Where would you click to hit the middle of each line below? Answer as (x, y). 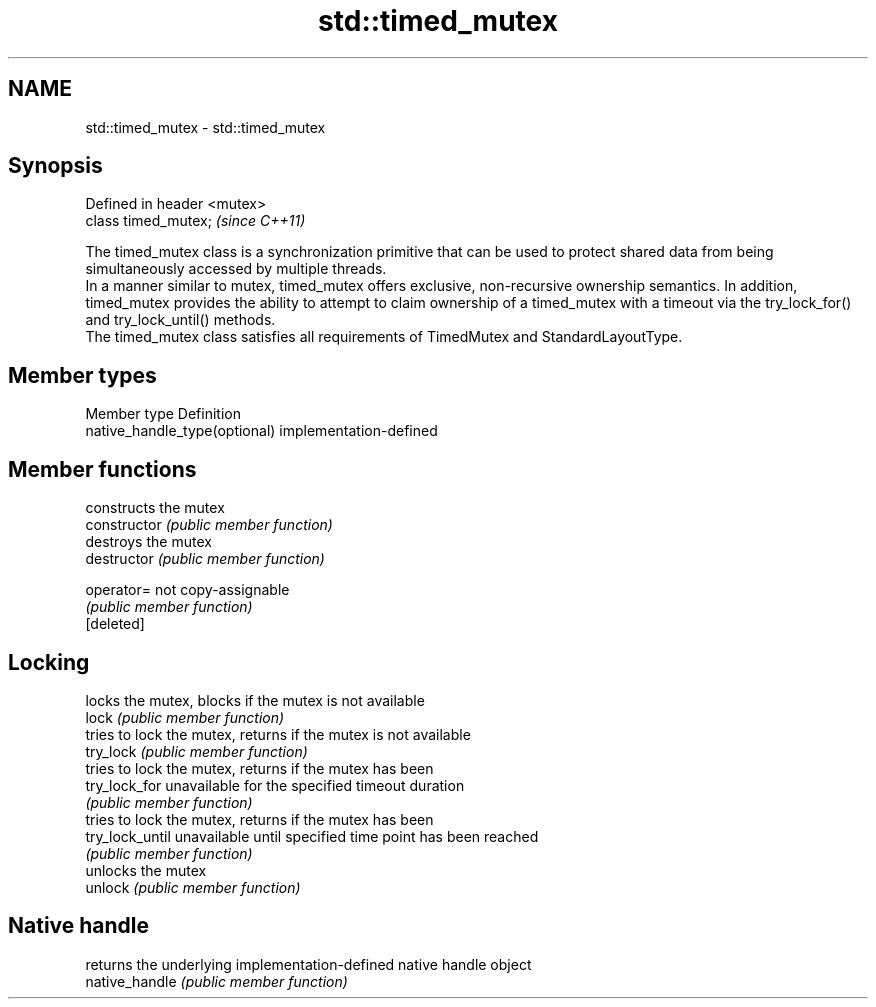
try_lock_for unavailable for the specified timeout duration (275, 785)
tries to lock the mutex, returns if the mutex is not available (278, 734)
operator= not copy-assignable (187, 590)
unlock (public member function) (193, 887)
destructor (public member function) (205, 559)
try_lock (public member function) (196, 751)
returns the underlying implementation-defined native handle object (308, 964)
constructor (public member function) (209, 525)
